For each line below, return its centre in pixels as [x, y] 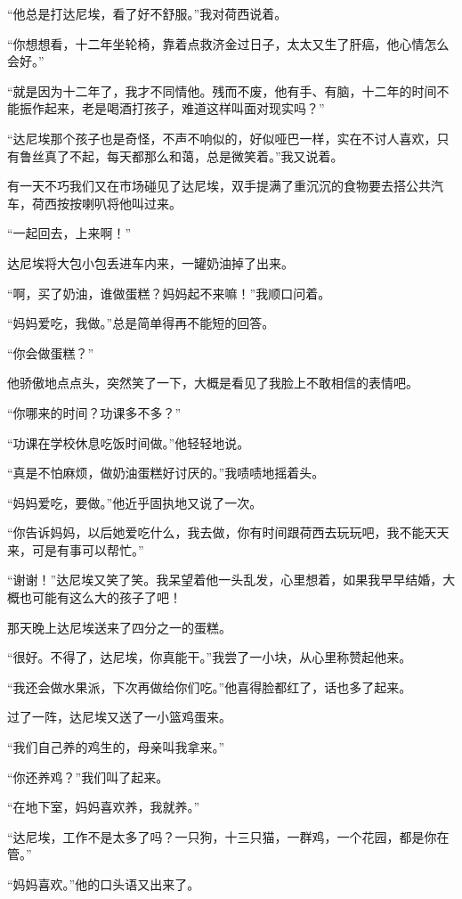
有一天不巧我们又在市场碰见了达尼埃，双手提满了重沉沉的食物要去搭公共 [219, 186]
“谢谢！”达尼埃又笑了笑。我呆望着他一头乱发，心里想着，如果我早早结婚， [225, 580]
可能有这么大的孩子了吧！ [106, 597]
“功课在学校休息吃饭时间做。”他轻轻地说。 [129, 442]
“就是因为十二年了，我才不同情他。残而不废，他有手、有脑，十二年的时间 [222, 90]
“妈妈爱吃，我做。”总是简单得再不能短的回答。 [141, 323]
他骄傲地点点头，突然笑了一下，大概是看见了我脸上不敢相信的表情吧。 [213, 383]
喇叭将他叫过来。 [131, 203]
